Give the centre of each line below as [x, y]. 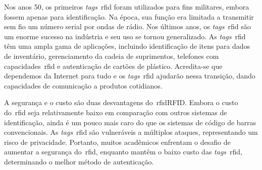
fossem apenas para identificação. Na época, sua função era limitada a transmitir [129, 16]
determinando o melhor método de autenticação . [79, 161]
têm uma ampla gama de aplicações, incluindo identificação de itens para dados [127, 46]
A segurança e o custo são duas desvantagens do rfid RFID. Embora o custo [121, 102]
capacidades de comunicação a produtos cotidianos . [83, 85]
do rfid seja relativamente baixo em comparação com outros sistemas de [116, 112]
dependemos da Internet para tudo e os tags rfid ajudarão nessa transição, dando [130, 76]
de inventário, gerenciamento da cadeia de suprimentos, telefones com [112, 56]
